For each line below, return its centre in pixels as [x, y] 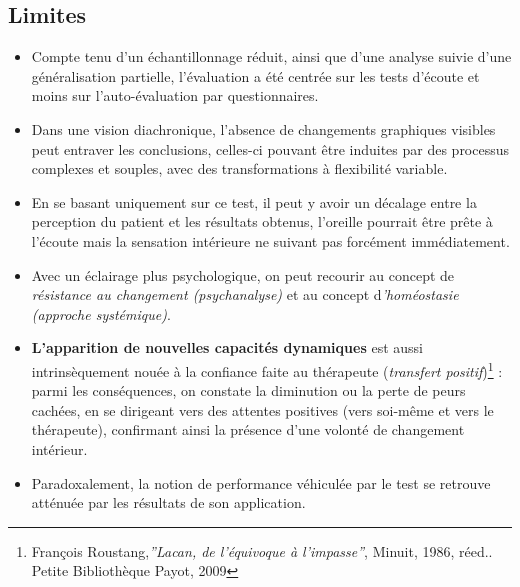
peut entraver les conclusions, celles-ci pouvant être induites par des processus [270, 148]
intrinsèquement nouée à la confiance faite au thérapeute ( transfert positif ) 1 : [267, 369]
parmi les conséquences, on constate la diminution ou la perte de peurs [248, 390]
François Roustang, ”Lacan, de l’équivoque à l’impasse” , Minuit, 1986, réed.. [262, 550]
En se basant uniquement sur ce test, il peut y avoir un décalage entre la [254, 201]
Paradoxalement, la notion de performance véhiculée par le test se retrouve [261, 482]
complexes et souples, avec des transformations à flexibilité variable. [239, 168]
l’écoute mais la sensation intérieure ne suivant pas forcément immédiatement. [270, 240]
